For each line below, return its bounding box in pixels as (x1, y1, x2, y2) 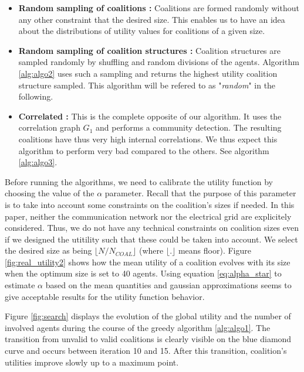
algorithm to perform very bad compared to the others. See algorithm (18, 144, 269, 156)
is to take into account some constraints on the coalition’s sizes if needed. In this (5, 198, 295, 210)
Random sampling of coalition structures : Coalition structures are (18, 44, 281, 56)
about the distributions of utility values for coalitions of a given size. (18, 25, 265, 37)
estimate (5, 279, 35, 291)
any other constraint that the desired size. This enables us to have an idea (18, 13, 285, 25)
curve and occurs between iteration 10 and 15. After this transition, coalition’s (5, 344, 287, 357)
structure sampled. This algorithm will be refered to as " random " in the (18, 79, 276, 91)
